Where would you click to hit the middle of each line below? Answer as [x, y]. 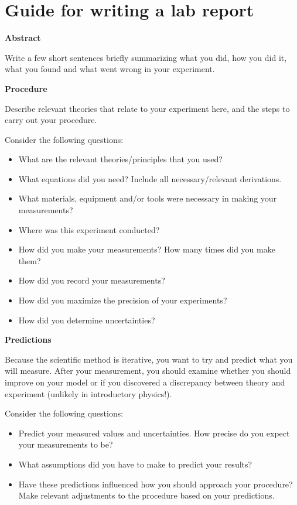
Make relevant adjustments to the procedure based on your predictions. [146, 495]
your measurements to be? [66, 444]
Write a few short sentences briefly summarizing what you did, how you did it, [146, 57]
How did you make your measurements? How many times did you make [147, 249]
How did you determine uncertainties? [87, 320]
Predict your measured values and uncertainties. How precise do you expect [154, 433]
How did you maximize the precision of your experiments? [123, 300]
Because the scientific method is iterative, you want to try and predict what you [149, 359]
